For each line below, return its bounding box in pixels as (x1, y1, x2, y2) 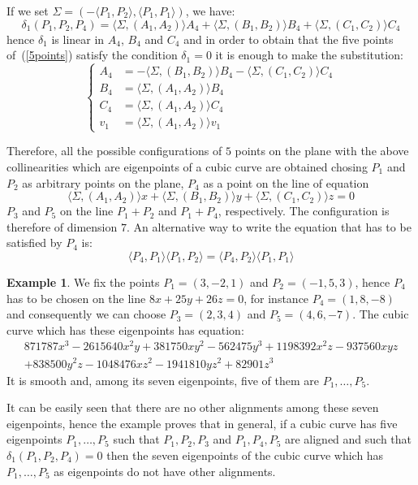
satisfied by (6, 234, 62, 251)
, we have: (185, 2, 235, 19)
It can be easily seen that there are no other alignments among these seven (6, 399, 379, 416)
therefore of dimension (6, 218, 118, 235)
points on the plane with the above (235, 142, 409, 159)
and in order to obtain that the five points (183, 30, 394, 47)
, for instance (243, 289, 309, 306)
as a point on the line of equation (203, 174, 369, 191)
